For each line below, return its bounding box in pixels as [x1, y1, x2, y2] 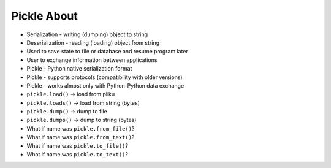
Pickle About [11, 9, 78, 23]
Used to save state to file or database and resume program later [26, 48, 188, 55]
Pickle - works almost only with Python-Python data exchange [26, 82, 185, 89]
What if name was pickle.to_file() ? [26, 142, 129, 150]
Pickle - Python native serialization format [26, 65, 132, 72]
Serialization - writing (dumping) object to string [26, 31, 148, 38]
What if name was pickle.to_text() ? [26, 151, 129, 158]
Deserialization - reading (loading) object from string [26, 39, 159, 46]
